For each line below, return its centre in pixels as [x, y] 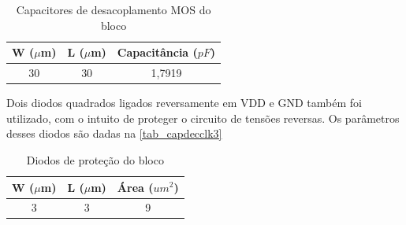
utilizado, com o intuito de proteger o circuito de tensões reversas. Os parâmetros [203, 118]
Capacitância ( [157, 52]
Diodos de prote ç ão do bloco [95, 159]
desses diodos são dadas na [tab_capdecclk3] [114, 133]
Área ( [135, 187]
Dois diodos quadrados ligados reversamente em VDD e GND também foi [184, 103]
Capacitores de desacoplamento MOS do [114, 9]
